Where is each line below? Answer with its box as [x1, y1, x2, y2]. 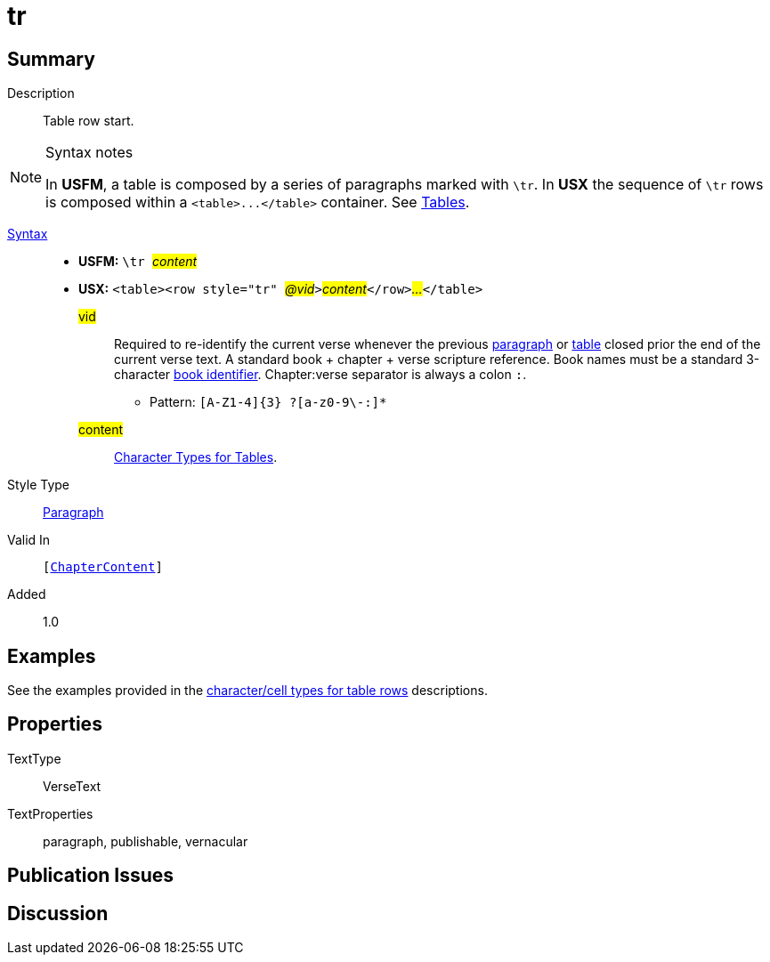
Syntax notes [45, 143, 134, 162]
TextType [7, 750, 61, 766]
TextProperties [7, 805, 93, 821]
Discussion [7, 901, 109, 925]
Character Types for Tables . [114, 449, 278, 465]
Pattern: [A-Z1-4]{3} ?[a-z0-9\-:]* [150, 394, 387, 410]
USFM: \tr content [78, 254, 198, 270]
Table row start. [43, 113, 134, 129]
